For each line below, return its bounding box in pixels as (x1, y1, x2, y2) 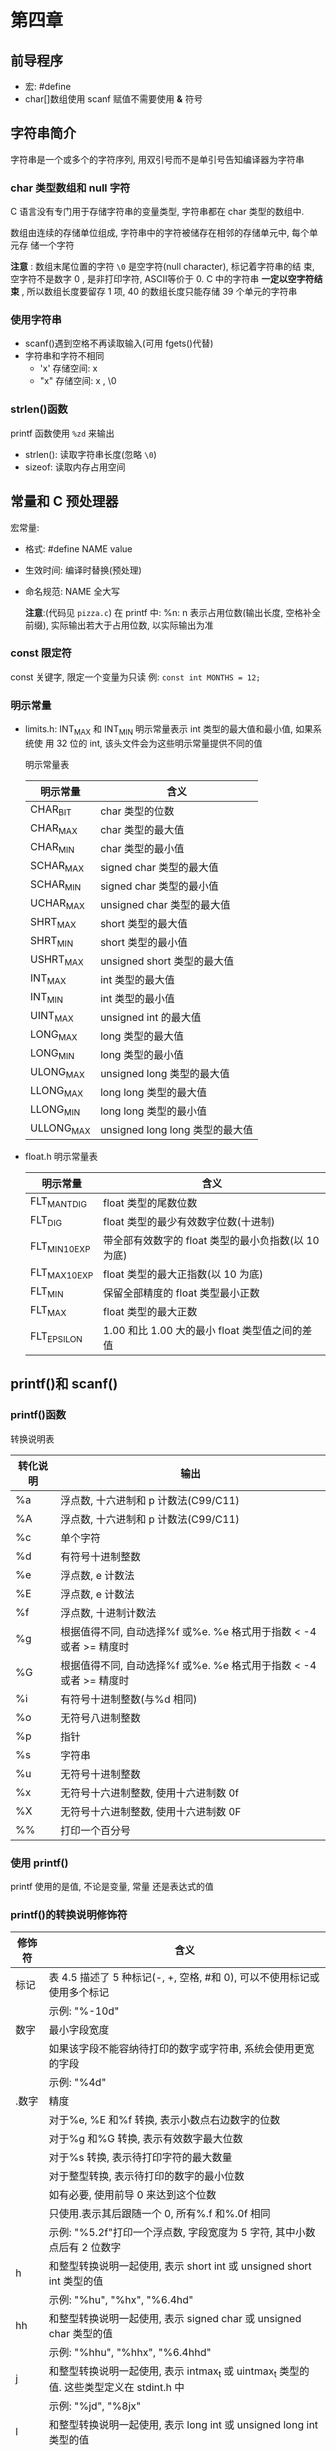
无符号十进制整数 (60, 1767, 142, 1781)
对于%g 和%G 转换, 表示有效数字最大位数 (48, 2132, 243, 2146)
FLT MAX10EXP (29, 1266, 94, 1281)
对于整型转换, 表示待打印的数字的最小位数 (48, 2169, 245, 2183)
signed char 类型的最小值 (99, 879, 219, 893)
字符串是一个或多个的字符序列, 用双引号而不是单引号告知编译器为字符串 (10, 153, 305, 165)
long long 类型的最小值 (99, 1104, 207, 1118)
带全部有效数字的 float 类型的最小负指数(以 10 (103, 1233, 320, 1247)
